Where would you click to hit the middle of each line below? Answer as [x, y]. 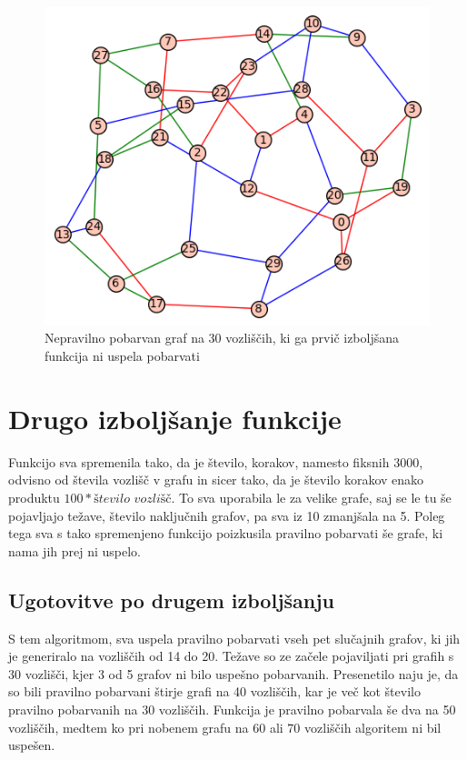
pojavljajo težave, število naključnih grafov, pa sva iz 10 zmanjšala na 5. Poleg [227, 515]
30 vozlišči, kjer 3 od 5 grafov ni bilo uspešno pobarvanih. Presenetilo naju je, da [233, 673]
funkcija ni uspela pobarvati [122, 356]
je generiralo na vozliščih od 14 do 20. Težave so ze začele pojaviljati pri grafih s [231, 656]
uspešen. [32, 745]
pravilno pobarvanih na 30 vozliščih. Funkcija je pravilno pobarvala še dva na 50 [232, 709]
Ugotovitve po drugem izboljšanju [171, 600]
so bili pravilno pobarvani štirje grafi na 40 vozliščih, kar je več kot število [214, 691]
